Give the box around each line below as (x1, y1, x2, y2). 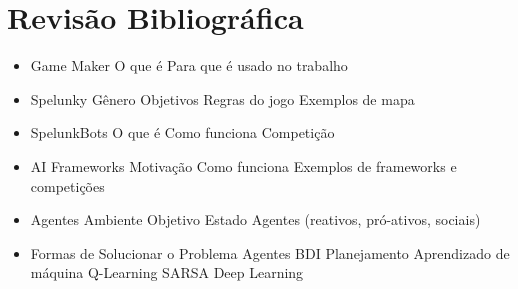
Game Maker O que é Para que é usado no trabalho (30, 55, 348, 76)
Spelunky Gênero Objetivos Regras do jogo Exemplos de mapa (30, 88, 415, 109)
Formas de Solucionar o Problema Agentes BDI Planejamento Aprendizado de (30, 242, 510, 263)
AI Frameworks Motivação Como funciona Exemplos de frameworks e (30, 155, 457, 176)
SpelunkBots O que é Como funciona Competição (30, 122, 335, 143)
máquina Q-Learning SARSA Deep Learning (30, 262, 304, 283)
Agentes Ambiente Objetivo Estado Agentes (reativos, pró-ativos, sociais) (30, 209, 481, 230)
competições (30, 175, 105, 196)
